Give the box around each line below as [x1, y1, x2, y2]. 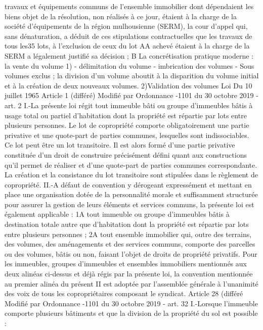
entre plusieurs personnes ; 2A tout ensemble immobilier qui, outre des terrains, [5, 228, 252, 239]
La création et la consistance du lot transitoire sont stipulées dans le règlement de [5, 169, 258, 180]
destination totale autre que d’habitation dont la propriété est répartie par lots [5, 219, 249, 229]
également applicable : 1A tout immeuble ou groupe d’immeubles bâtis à [5, 209, 230, 219]
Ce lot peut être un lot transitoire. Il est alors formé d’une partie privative [5, 139, 235, 150]
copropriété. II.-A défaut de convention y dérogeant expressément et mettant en [5, 179, 252, 190]
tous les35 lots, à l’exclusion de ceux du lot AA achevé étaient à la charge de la [5, 40, 250, 51]
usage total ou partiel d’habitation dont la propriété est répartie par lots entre [5, 110, 247, 120]
